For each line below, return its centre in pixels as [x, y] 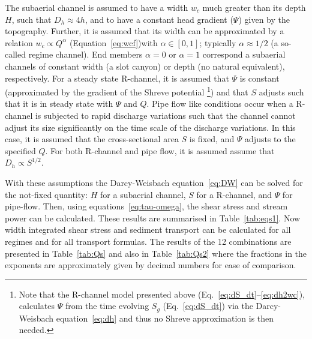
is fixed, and [212, 139]
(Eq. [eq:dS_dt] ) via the [208, 306]
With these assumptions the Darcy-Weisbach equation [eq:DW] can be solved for [154, 182]
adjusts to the [270, 139]
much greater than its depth [254, 7]
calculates [37, 306]
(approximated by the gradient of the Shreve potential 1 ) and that [127, 91]
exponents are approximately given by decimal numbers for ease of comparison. [151, 265]
